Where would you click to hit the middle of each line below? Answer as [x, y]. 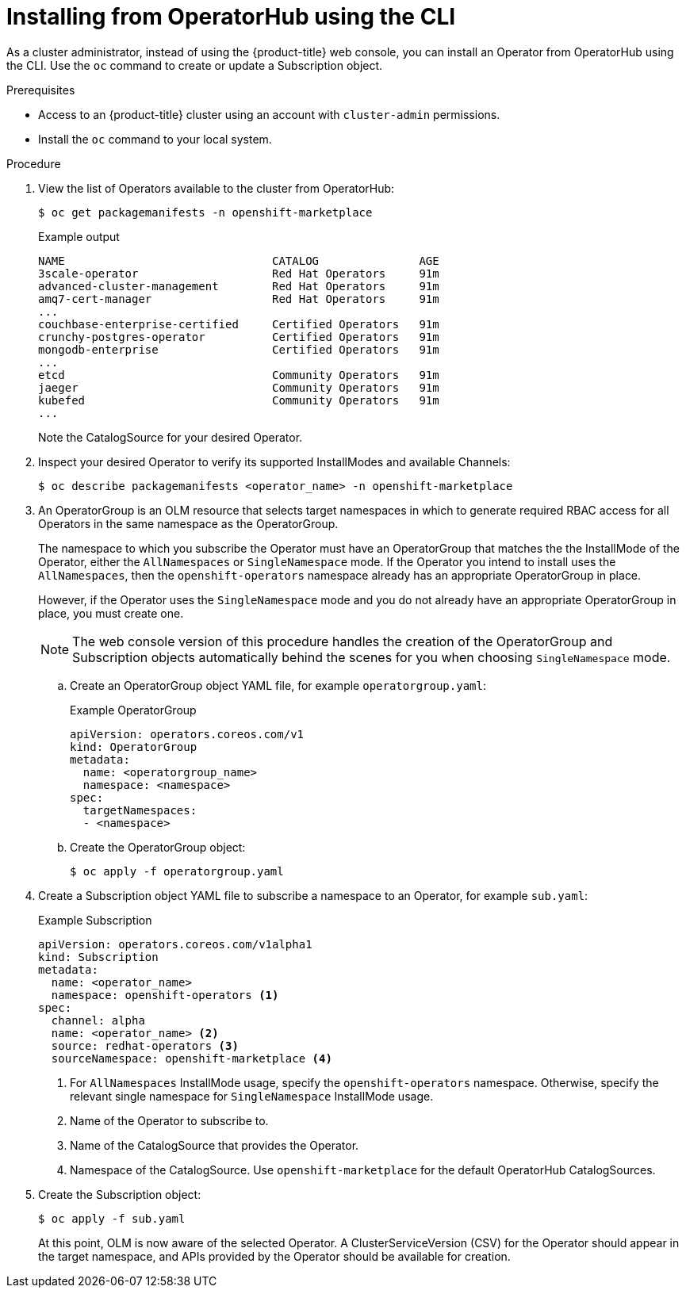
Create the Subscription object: [120, 1194]
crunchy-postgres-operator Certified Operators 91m [239, 337]
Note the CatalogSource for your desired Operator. [171, 437]
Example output [79, 236]
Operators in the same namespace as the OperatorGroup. [188, 523]
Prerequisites [41, 90]
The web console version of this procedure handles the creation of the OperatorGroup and [343, 641]
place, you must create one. [111, 613]
